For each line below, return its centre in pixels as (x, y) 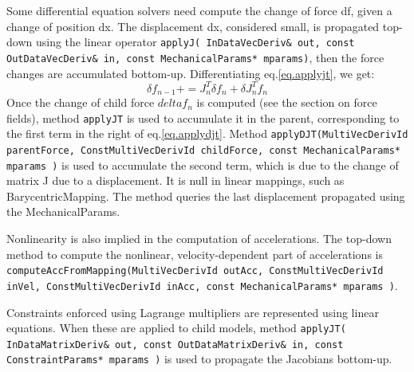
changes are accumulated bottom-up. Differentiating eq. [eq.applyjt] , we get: (191, 73)
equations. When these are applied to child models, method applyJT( (176, 328)
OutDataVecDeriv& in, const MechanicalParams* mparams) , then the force (195, 57)
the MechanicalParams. (63, 211)
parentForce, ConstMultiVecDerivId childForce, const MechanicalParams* (203, 150)
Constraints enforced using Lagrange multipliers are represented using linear (193, 312)
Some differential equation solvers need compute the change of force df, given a (199, 10)
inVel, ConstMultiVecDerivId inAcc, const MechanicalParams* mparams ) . (202, 285)
